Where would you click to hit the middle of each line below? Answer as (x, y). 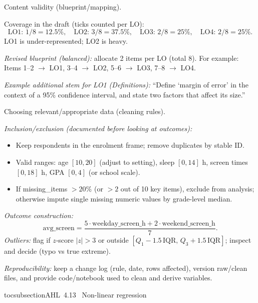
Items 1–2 (19, 68)
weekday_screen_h (119, 223)
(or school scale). (114, 172)
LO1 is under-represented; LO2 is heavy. (66, 41)
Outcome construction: (39, 215)
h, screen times (225, 162)
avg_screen (59, 228)
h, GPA (53, 172)
